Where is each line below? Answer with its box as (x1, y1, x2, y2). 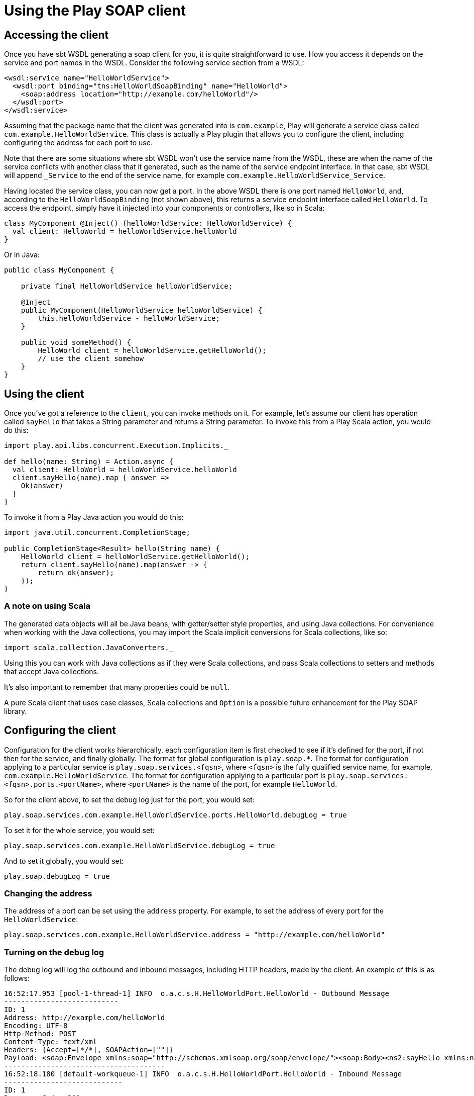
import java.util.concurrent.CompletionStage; (4, 528, 190, 537)
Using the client (4, 387, 84, 400)
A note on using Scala (4, 601, 90, 611)
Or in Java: (4, 250, 40, 259)
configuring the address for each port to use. (4, 138, 153, 147)
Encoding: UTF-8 (4, 1022, 68, 1030)
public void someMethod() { (21, 338, 131, 347)
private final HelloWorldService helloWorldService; (21, 282, 233, 291)
